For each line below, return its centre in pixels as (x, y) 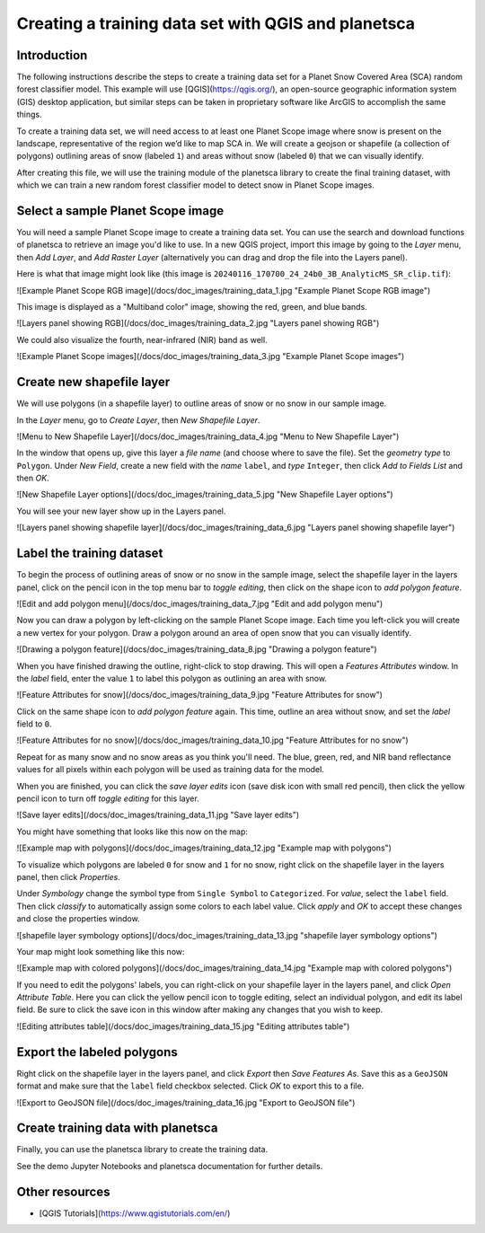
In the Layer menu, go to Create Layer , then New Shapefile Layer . (138, 420)
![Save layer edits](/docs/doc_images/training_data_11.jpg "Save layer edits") (158, 815)
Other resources (63, 1191)
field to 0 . (34, 724)
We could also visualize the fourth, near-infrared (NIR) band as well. (142, 339)
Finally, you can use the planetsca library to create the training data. (142, 1149)
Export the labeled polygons (97, 1052)
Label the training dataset (90, 554)
